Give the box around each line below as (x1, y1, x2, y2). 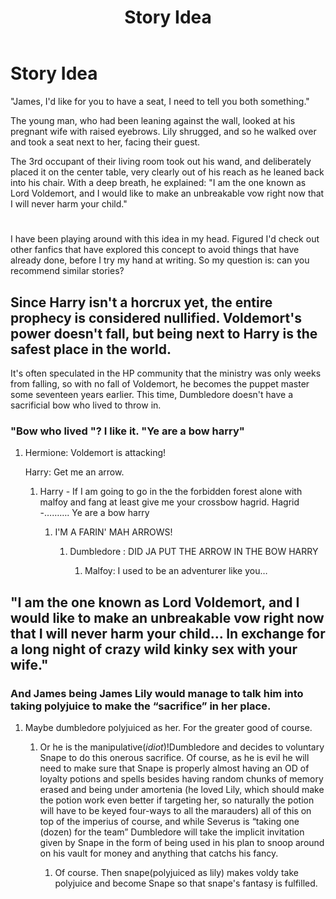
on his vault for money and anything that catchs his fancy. (39, 847, 279, 859)
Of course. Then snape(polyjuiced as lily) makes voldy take (54, 866, 299, 878)
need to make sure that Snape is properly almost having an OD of (39, 762, 310, 774)
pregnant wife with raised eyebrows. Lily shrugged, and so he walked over (10, 125, 317, 137)
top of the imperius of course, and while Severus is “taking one (39, 815, 300, 827)
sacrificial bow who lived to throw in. (10, 399, 162, 411)
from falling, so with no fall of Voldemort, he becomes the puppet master (10, 377, 310, 390)
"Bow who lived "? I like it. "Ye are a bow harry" (10, 424, 245, 438)
